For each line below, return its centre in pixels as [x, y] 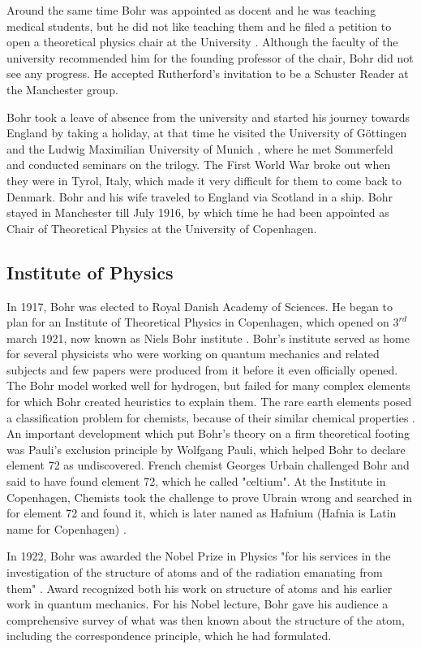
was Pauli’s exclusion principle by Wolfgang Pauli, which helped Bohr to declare [206, 449]
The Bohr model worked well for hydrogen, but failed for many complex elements [208, 385]
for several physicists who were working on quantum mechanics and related [193, 354]
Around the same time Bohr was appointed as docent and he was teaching [191, 10]
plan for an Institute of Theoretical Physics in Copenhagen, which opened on [198, 322]
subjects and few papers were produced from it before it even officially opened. [202, 369]
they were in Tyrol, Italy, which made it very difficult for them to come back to [204, 180]
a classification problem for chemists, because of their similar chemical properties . [211, 417]
